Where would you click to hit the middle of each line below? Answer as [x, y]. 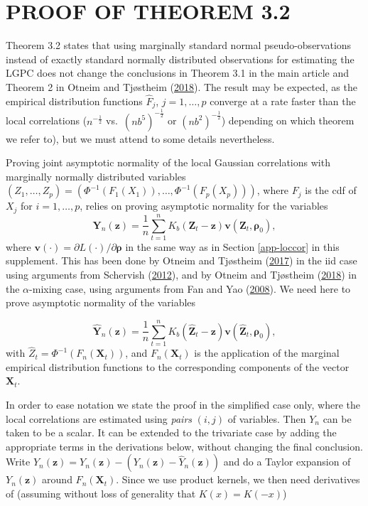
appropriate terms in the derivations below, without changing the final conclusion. [184, 446]
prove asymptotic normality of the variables [101, 302]
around [57, 479]
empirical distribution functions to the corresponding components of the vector [178, 366]
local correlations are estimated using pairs [99, 418]
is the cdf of [331, 190]
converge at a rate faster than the [283, 101]
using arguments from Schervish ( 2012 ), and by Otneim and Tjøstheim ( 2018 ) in [181, 275]
